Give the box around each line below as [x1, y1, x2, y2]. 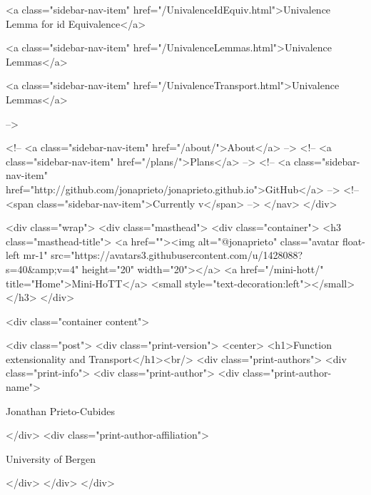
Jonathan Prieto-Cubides [6, 403, 115, 418]
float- [342, 233, 365, 248]
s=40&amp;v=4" [6, 261, 79, 276]
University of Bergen [6, 451, 96, 466]
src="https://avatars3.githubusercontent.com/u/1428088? [51, 247, 303, 262]
